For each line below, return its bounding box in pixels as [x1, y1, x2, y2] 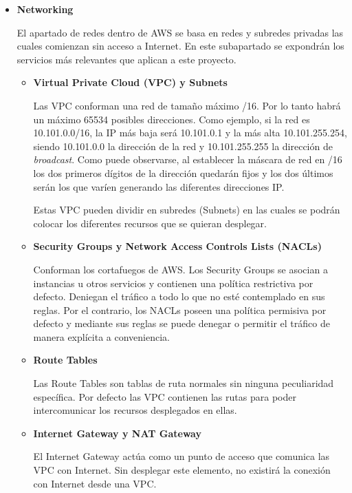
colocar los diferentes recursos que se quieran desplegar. [33, 216, 267, 230]
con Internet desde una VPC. [33, 476, 157, 490]
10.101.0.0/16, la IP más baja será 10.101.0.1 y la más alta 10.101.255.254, [33, 125, 347, 140]
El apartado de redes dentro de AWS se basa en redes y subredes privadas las [16, 25, 344, 39]
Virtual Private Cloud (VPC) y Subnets [33, 75, 228, 90]
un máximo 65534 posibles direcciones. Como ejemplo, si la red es [33, 112, 310, 126]
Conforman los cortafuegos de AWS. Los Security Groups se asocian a [33, 262, 328, 276]
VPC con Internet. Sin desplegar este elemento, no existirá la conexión [33, 463, 331, 477]
